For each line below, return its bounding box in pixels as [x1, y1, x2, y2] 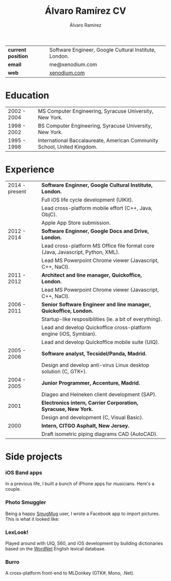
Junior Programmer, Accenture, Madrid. [41, 379, 140, 386]
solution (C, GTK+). [41, 368, 87, 375]
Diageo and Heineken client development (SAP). [41, 391, 157, 398]
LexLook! [5, 528, 29, 536]
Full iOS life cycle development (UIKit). [41, 196, 133, 203]
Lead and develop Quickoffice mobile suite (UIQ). [41, 338, 159, 346]
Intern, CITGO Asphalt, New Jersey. [41, 422, 130, 429]
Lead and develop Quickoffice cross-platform [41, 324, 151, 331]
